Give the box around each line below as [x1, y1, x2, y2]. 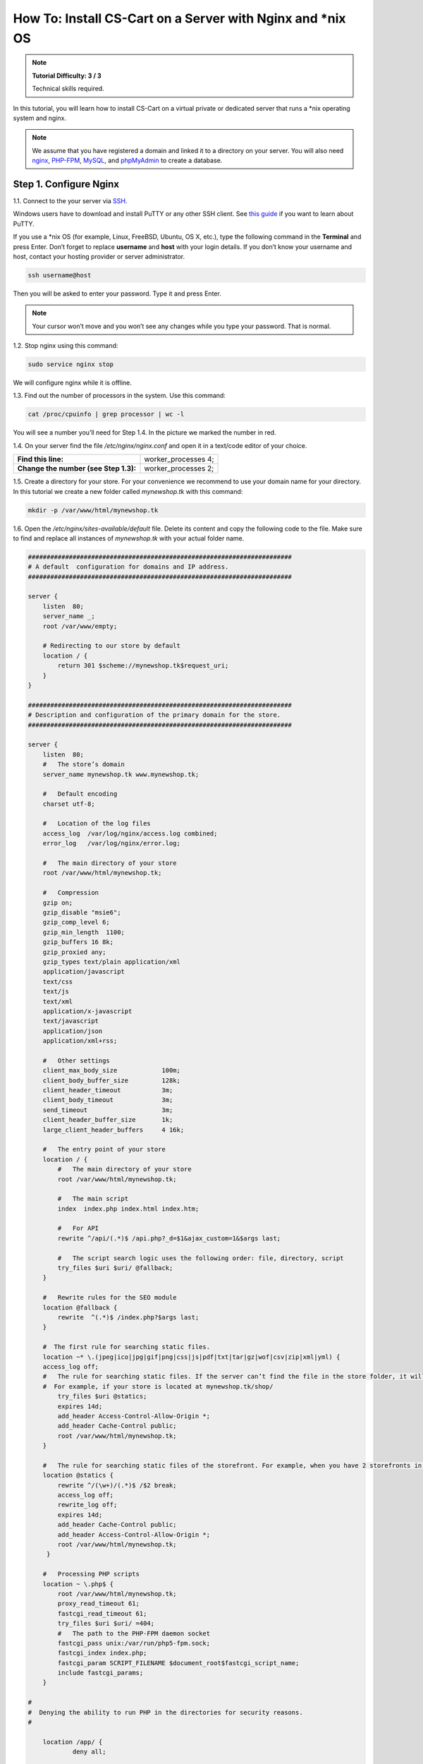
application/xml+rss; [42, 1037, 118, 1045]
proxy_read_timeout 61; [57, 1600, 140, 1608]
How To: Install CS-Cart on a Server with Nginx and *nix [13, 11, 346, 26]
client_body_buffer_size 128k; [42, 1076, 181, 1085]
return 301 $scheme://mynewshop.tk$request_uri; [57, 662, 229, 670]
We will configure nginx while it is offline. [13, 378, 132, 387]
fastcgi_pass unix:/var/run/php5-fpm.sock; [57, 1639, 211, 1647]
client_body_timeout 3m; [42, 1096, 173, 1104]
